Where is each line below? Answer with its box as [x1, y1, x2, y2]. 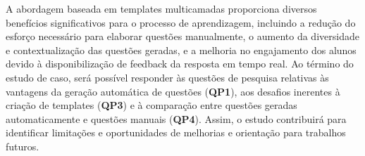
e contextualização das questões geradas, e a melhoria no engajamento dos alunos [6, 42, 357, 57]
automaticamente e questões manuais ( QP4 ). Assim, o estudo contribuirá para [6, 111, 347, 126]
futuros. [6, 138, 39, 153]
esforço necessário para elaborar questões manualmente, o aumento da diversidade [6, 29, 359, 44]
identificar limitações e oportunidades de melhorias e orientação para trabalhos [6, 125, 346, 140]
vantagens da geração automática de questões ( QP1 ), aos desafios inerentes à [6, 84, 340, 98]
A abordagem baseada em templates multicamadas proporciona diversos [6, 1, 317, 15]
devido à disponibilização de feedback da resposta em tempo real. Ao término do [6, 56, 354, 71]
